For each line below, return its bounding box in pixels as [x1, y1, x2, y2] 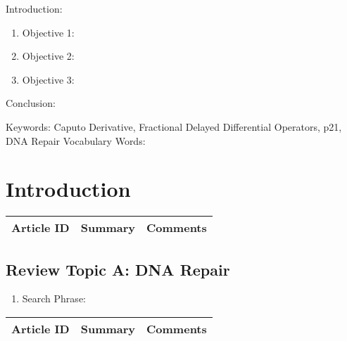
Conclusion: [6, 96, 56, 110]
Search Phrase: [22, 291, 86, 306]
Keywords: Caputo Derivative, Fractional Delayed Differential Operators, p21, [6, 119, 342, 134]
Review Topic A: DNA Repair [6, 258, 230, 280]
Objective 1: [22, 25, 75, 39]
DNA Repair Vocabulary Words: [6, 133, 146, 148]
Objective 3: [22, 72, 75, 86]
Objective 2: [22, 49, 75, 63]
